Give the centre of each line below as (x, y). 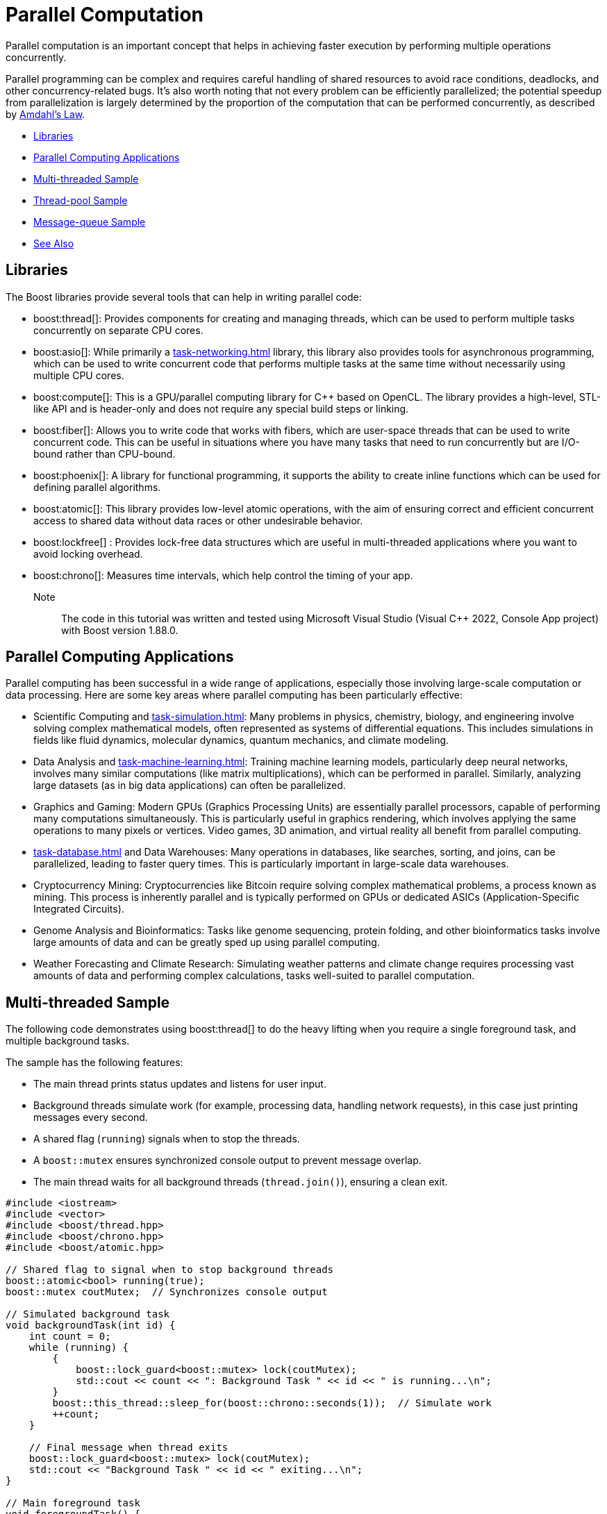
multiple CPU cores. (79, 375)
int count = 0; (70, 1337)
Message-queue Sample (90, 222)
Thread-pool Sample (81, 200)
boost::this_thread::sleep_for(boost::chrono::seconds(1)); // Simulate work (272, 1403)
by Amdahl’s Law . (45, 114)
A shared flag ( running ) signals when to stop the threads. (167, 1139)
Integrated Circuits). (79, 909)
